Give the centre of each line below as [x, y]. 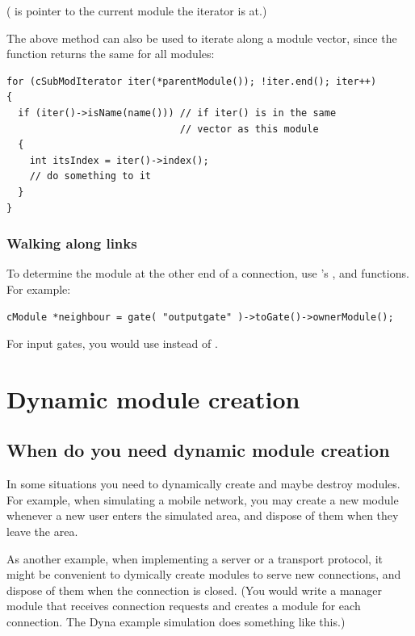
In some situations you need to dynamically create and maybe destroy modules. [203, 484]
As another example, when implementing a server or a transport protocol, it [195, 558]
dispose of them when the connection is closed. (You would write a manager [195, 590]
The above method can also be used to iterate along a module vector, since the [202, 38]
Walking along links [72, 243]
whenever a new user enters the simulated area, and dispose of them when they [203, 515]
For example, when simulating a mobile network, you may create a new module [203, 499]
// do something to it [90, 176]
